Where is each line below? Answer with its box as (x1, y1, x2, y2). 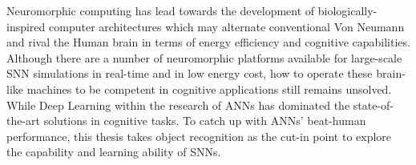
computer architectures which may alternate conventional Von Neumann (49, 18, 405, 34)
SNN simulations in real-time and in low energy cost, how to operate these (6, 65, 373, 82)
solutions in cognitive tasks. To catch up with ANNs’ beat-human (43, 112, 366, 129)
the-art (6, 112, 41, 129)
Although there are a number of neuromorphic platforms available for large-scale (6, 49, 402, 66)
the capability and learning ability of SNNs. (6, 143, 221, 160)
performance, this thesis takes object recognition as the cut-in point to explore (6, 127, 392, 144)
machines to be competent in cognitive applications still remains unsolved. (26, 80, 392, 97)
